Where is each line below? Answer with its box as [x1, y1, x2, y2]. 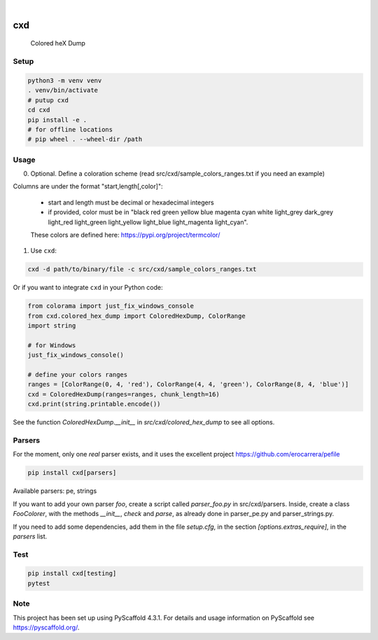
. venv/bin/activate [27, 86, 98, 95]
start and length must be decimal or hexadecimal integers [48, 198, 214, 207]
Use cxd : [30, 246, 57, 255]
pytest [27, 579, 50, 587]
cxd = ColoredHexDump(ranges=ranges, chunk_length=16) [27, 390, 220, 398]
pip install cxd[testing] [27, 569, 117, 578]
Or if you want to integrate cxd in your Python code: [13, 284, 163, 292]
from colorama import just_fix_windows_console [27, 302, 194, 310]
